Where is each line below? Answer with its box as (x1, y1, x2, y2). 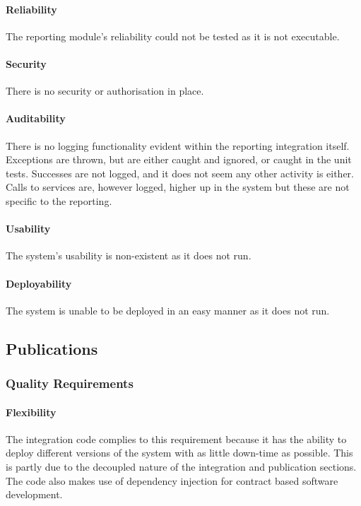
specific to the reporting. (6, 193, 112, 208)
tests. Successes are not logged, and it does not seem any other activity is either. (6, 165, 354, 180)
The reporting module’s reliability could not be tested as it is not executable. (6, 28, 340, 43)
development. (6, 487, 63, 502)
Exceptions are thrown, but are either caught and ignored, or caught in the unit (6, 152, 352, 167)
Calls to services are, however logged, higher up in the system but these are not (6, 180, 350, 194)
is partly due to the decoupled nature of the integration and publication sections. (6, 459, 357, 473)
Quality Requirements (6, 375, 134, 392)
